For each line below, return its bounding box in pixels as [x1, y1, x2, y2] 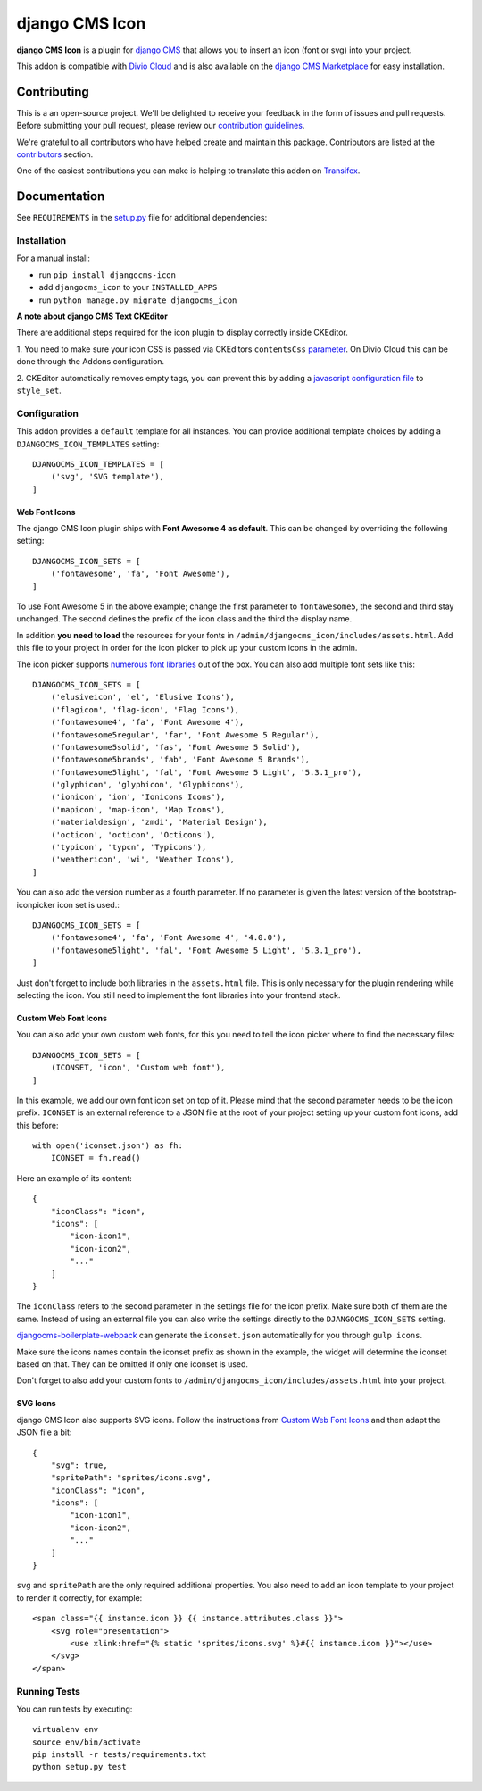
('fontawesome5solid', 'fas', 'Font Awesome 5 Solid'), [50, 742, 301, 752]
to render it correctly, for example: [16, 1592, 143, 1603]
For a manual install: [16, 253, 91, 263]
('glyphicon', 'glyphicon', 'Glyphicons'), [50, 779, 245, 790]
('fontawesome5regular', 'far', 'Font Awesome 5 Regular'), [50, 729, 320, 740]
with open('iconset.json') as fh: [32, 1141, 183, 1151]
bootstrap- [417, 887, 457, 897]
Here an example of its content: [16, 1172, 133, 1183]
